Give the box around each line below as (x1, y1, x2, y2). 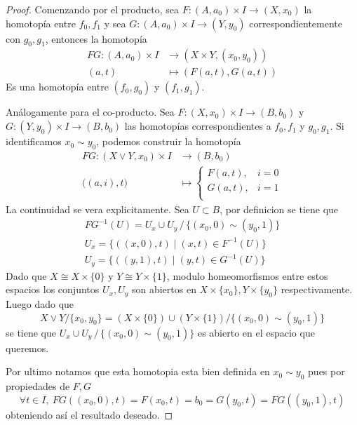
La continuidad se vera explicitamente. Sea (6, 201, 189, 216)
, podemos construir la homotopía (96, 134, 241, 149)
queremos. (6, 340, 49, 355)
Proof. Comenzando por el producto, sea (6, 2, 180, 16)
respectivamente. (281, 282, 353, 297)
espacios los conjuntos (6, 282, 100, 297)
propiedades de (6, 379, 70, 393)
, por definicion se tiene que (220, 201, 339, 216)
